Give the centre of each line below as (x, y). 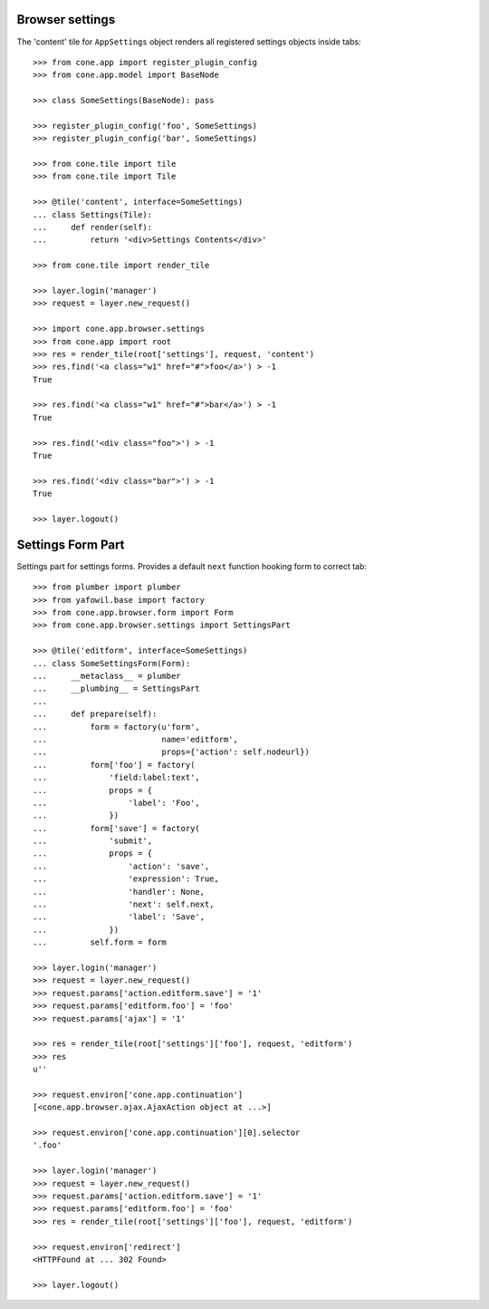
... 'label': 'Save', (119, 917)
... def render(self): (93, 227)
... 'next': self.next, (124, 905)
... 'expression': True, (126, 879)
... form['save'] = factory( (117, 828)
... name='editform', (136, 739)
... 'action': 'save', (121, 866)
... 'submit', (93, 841)
